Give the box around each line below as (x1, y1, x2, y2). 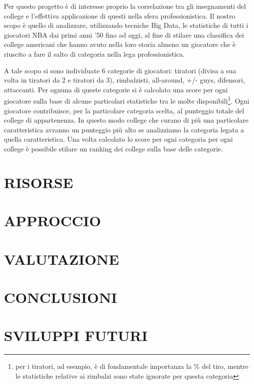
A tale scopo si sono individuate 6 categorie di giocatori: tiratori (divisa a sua (4, 65, 236, 75)
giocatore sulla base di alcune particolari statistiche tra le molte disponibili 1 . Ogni (4, 94, 250, 106)
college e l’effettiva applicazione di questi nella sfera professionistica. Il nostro (4, 10, 235, 21)
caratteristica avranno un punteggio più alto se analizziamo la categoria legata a (4, 124, 244, 134)
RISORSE (4, 172, 73, 192)
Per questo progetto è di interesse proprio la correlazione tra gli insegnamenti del (4, 1, 246, 11)
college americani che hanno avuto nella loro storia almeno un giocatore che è (4, 39, 236, 49)
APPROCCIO (4, 211, 101, 231)
